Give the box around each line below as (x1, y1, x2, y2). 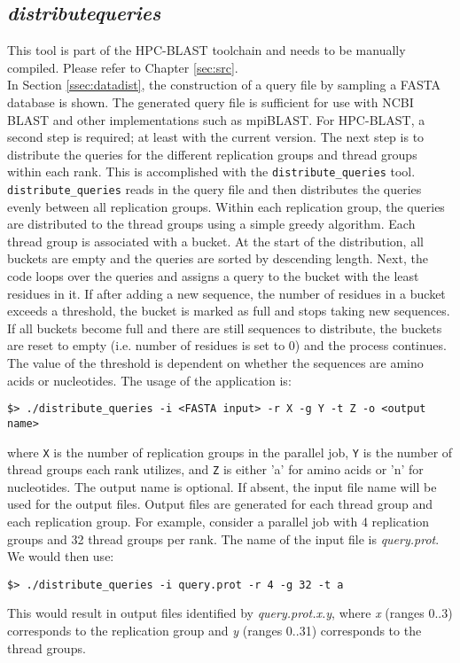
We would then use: (7, 547, 114, 565)
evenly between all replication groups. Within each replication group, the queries (7, 197, 445, 215)
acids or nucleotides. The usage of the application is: (7, 370, 292, 389)
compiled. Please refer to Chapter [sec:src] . (7, 58, 238, 76)
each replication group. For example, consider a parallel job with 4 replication (7, 512, 430, 531)
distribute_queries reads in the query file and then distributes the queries (7, 180, 422, 199)
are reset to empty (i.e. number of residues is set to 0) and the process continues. (7, 336, 447, 355)
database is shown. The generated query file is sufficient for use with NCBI (7, 92, 414, 111)
